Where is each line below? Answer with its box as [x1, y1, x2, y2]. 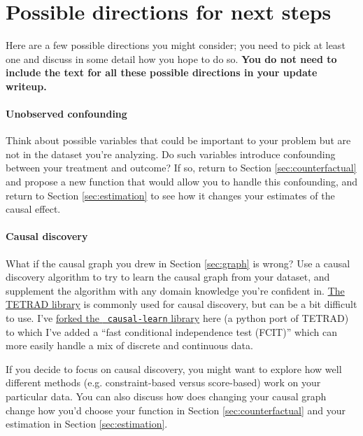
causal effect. [6, 202, 61, 216]
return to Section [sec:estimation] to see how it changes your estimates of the [6, 188, 335, 202]
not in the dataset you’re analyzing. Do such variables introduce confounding [6, 146, 336, 161]
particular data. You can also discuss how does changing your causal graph [6, 389, 327, 404]
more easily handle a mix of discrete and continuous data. [6, 338, 253, 353]
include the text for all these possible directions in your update [6, 65, 318, 80]
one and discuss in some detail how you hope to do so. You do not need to [6, 51, 337, 66]
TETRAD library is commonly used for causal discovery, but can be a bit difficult [6, 297, 357, 311]
